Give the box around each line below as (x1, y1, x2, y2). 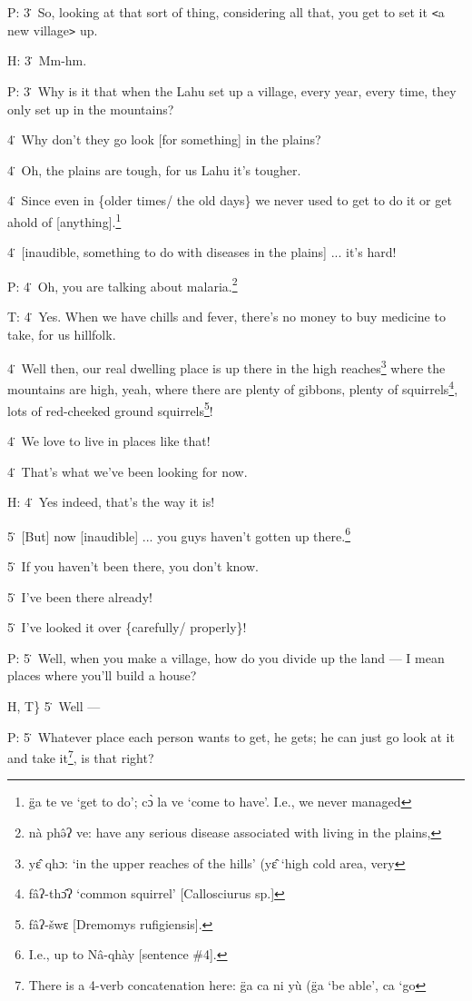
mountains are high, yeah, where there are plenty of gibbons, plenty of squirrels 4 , (7, 377, 458, 399)
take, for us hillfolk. (7, 324, 116, 343)
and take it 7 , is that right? (7, 746, 154, 767)
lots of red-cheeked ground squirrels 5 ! (7, 398, 213, 420)
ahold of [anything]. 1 (7, 209, 122, 231)
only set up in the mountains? (7, 99, 174, 118)
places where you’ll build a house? (7, 666, 197, 685)
